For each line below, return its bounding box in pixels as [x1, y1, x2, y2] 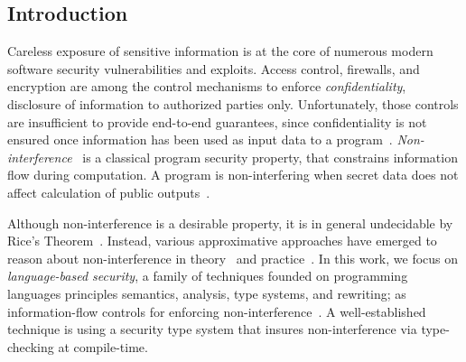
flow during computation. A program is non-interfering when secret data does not [7, 165, 459, 184]
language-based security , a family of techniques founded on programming [7, 266, 408, 285]
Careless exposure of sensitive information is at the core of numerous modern [7, 42, 433, 60]
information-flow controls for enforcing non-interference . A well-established [7, 302, 426, 320]
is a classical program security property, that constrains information [82, 147, 458, 166]
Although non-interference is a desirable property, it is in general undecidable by [7, 213, 453, 232]
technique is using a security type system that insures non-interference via [7, 320, 417, 339]
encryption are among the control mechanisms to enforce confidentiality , [7, 77, 406, 96]
